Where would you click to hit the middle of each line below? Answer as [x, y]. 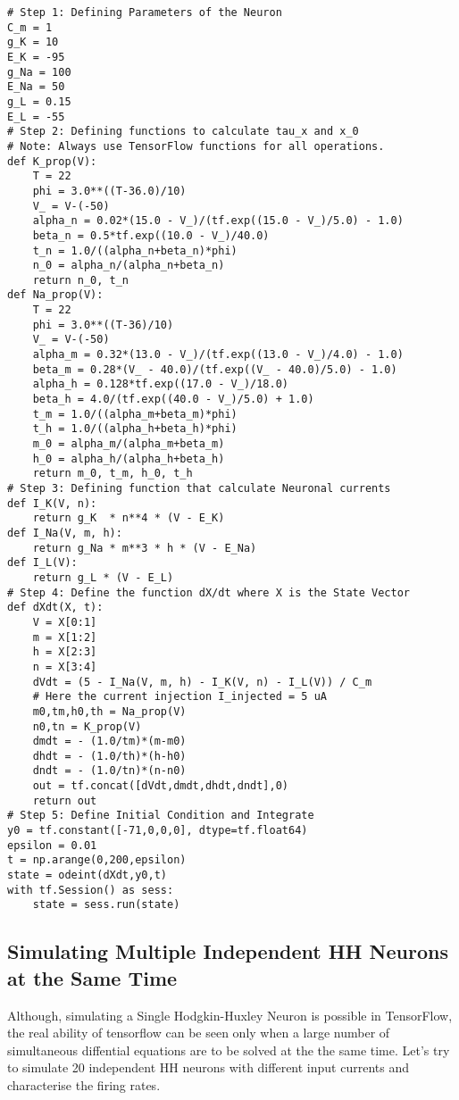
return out [65, 800]
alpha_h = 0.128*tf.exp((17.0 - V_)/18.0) [160, 384]
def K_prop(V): [52, 161]
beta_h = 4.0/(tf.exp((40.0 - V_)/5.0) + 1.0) [173, 400]
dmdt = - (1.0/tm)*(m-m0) [109, 742]
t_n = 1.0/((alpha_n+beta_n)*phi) [135, 250]
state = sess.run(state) [106, 905]
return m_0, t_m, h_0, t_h [113, 474]
